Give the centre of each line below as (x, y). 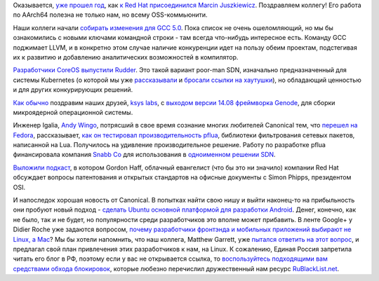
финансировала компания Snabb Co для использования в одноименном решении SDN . (145, 155)
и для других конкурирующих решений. (73, 90)
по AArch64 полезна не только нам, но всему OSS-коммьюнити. (110, 15)
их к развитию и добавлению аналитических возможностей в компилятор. (126, 57)
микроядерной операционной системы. (73, 112)
